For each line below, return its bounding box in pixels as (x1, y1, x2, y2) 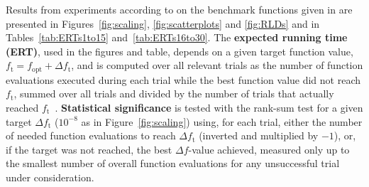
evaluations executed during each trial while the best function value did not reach (6, 72, 361, 87)
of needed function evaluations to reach (6, 128, 176, 143)
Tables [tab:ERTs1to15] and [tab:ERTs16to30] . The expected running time (6, 30, 348, 45)
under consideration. (6, 169, 94, 184)
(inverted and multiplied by (199, 128, 319, 143)
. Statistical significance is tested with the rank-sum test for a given (55, 100, 363, 115)
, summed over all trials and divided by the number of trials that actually (13, 86, 334, 101)
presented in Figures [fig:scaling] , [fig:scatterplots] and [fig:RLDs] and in (6, 16, 320, 31)
